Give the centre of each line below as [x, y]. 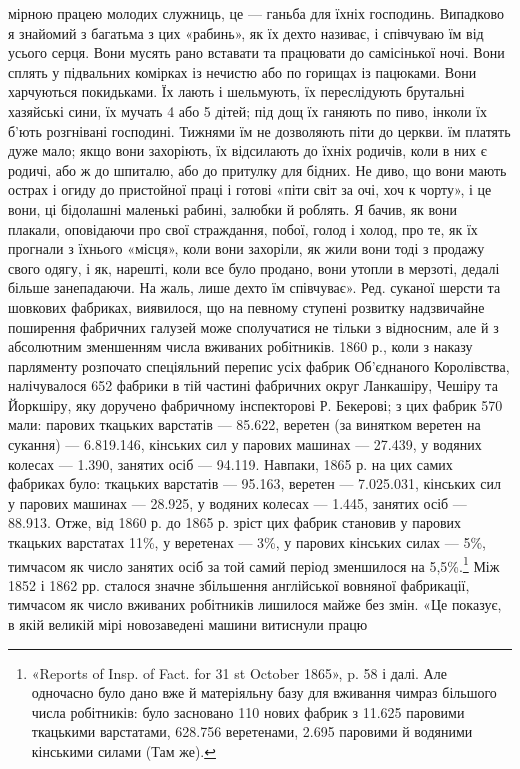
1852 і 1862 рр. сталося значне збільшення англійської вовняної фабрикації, [239, 584]
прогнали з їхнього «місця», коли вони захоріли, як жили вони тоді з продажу [246, 248]
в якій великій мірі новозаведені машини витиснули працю [188, 624]
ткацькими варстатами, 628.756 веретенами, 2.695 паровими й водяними [252, 731]
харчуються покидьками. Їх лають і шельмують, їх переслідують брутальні [236, 91]
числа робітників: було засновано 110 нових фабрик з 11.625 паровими [248, 711]
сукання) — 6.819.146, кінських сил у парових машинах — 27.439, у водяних [245, 444]
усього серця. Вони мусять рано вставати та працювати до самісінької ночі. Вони [256, 52]
